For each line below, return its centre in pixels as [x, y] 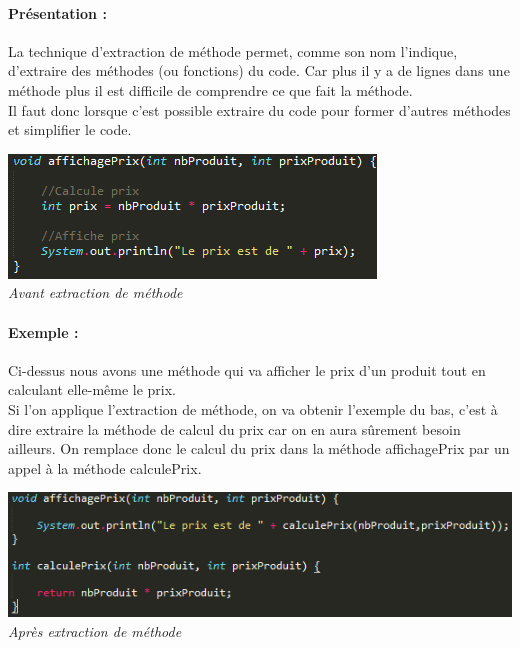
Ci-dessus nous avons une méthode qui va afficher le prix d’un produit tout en [247, 369]
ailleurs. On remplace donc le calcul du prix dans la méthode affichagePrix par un [259, 448]
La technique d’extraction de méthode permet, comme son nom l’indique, [233, 50]
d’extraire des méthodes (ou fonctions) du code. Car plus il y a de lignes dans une [259, 70]
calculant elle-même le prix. [92, 389]
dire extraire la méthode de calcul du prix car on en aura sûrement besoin [234, 428]
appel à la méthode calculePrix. [105, 467]
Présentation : [57, 12]
